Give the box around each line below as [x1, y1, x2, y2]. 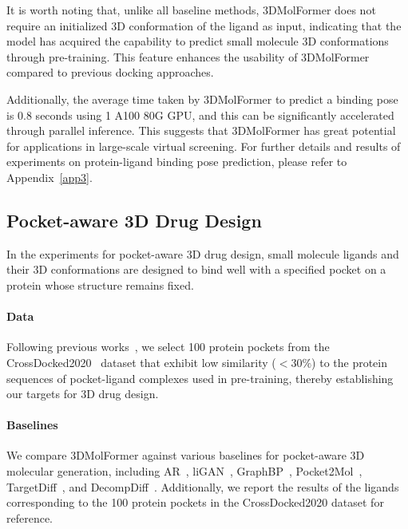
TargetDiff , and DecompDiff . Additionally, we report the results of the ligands [6, 478, 399, 495]
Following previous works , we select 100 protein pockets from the [6, 338, 330, 355]
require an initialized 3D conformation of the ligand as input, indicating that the [6, 17, 402, 34]
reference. [6, 509, 53, 526]
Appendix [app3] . [6, 168, 93, 185]
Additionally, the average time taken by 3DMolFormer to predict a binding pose [6, 90, 398, 107]
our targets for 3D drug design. [6, 385, 159, 402]
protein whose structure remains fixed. [6, 276, 194, 293]
